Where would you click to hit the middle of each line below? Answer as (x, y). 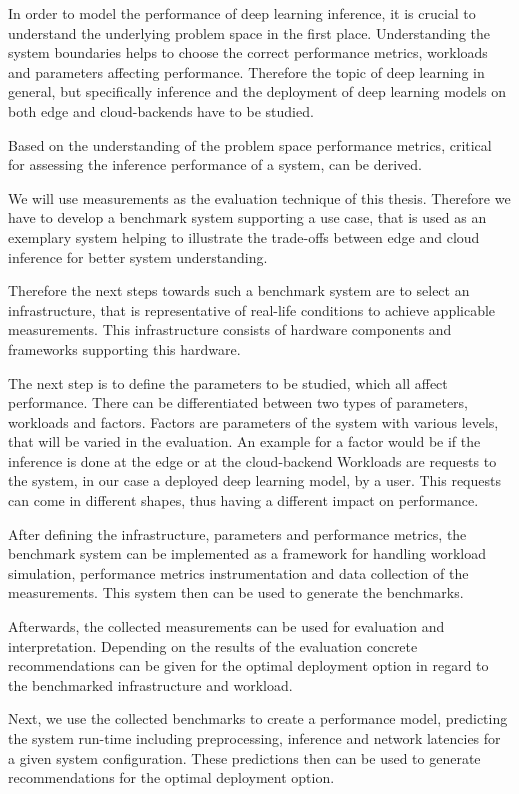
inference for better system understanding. (138, 256)
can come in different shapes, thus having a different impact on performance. (243, 500)
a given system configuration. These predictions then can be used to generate (244, 757)
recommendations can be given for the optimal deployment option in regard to (248, 665)
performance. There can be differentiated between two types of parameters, (238, 402)
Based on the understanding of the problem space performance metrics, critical (250, 144)
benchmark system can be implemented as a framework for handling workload (247, 553)
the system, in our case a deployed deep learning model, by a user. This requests (254, 480)
